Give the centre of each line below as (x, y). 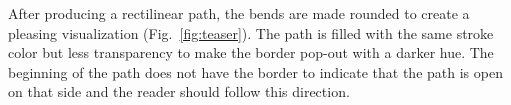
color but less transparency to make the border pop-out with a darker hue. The (251, 52)
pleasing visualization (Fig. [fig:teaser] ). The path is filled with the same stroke (251, 32)
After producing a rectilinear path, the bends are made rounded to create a (239, 13)
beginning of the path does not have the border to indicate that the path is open (255, 71)
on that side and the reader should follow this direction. (179, 91)
